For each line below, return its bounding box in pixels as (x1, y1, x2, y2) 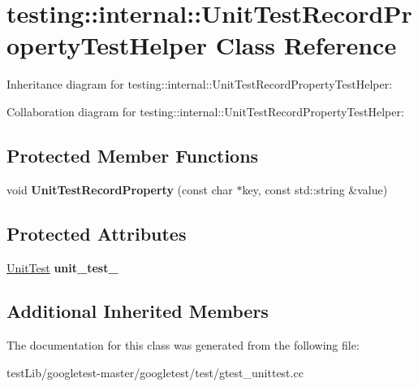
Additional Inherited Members (6, 298, 269, 324)
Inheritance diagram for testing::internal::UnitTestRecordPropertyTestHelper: (6, 76, 393, 93)
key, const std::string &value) (242, 180, 388, 198)
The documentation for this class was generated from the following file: (6, 337, 360, 354)
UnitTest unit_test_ (6, 259, 119, 276)
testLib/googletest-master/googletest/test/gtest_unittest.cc (6, 363, 304, 380)
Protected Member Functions (6, 142, 259, 167)
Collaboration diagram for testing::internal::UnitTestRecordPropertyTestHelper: (6, 102, 404, 120)
